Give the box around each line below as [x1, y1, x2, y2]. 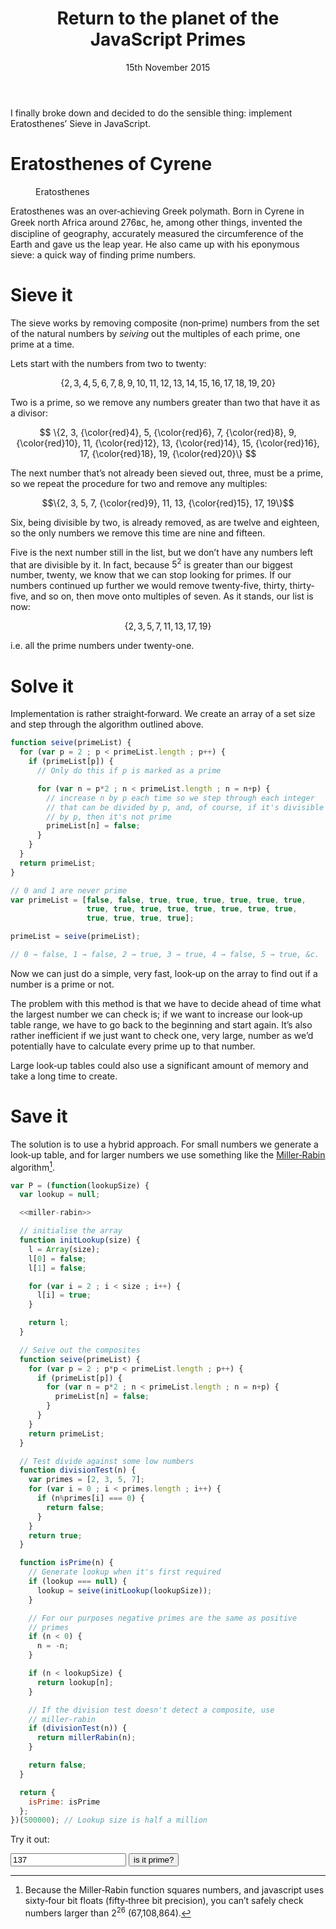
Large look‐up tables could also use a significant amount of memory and [10, 1059, 309, 1071]
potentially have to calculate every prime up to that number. [10, 1040, 256, 1052]
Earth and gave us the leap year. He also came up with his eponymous [10, 238, 300, 250]
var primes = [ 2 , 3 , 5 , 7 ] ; [28, 1475, 145, 1485]
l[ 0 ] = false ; [28, 1253, 87, 1264]
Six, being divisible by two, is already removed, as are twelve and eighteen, [10, 516, 320, 528]
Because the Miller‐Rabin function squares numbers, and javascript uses [24, 1884, 325, 1896]
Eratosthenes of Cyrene [10, 153, 213, 176]
